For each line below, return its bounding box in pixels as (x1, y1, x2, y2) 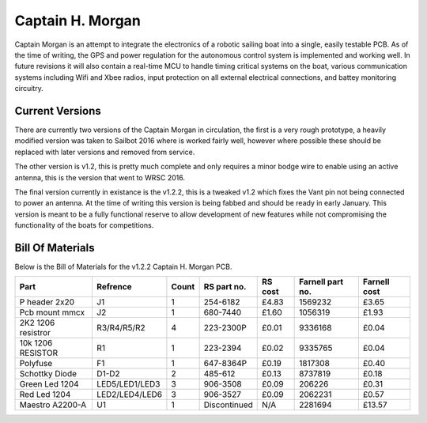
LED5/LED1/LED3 (96, 379, 161, 390)
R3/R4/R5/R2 (96, 323, 145, 334)
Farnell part (299, 277, 344, 288)
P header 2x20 (19, 296, 75, 308)
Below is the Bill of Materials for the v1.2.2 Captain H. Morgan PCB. (14, 262, 232, 272)
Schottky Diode (19, 368, 77, 380)
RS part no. (203, 281, 247, 293)
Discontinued (203, 399, 253, 410)
